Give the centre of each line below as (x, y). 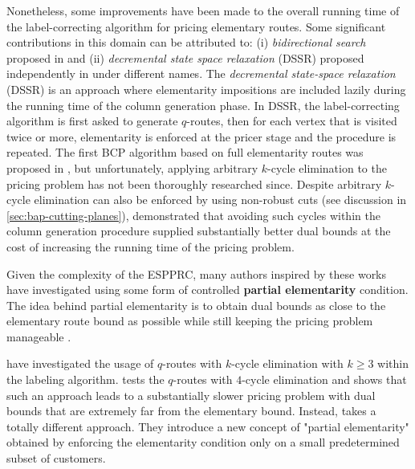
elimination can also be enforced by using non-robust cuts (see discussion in (220, 200)
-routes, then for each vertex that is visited (292, 121)
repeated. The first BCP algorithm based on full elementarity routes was (185, 152)
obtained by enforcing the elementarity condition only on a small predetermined (203, 442)
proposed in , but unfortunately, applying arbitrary (132, 167)
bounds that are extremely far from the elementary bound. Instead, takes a (191, 411)
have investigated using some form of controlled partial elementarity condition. (207, 290)
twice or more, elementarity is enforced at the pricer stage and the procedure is (201, 136)
